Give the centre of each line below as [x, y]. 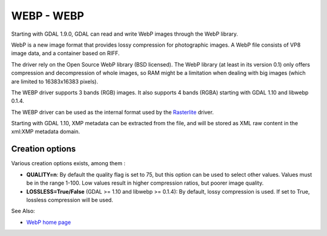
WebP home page [49, 222]
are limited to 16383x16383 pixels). [54, 81]
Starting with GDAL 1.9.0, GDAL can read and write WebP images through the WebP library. [125, 34]
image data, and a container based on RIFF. [65, 53]
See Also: [23, 211]
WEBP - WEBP [48, 16]
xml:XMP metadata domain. [46, 132]
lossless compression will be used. [70, 200]
